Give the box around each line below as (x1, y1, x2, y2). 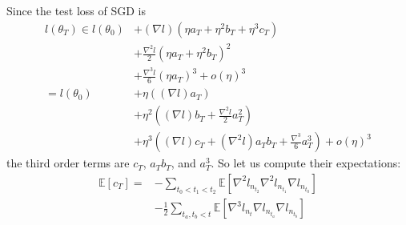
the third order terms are (6, 155, 130, 171)
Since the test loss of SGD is (6, 2, 147, 18)
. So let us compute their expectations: (211, 155, 401, 171)
